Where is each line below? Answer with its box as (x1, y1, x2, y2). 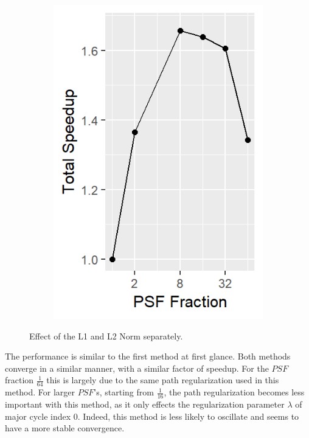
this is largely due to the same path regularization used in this (46, 374, 279, 386)
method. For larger (5, 386, 75, 398)
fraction (5, 374, 34, 386)
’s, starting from (94, 386, 154, 398)
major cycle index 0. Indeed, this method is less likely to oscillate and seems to (5, 409, 299, 422)
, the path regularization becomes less (164, 386, 305, 398)
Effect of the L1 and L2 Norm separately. (29, 329, 183, 342)
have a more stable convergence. (5, 422, 125, 434)
